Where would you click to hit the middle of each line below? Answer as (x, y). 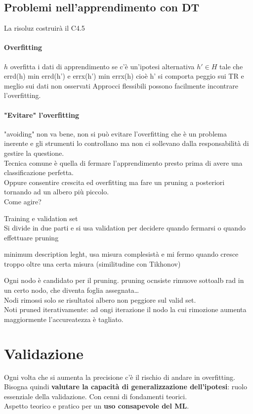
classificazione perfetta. (39, 172)
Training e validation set (41, 218)
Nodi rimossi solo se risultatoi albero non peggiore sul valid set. (100, 299)
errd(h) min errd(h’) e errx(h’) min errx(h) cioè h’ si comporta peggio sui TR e (124, 76)
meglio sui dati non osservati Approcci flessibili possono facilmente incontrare (121, 85)
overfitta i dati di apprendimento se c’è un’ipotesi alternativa (102, 66)
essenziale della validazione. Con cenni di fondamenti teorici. (96, 396)
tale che (231, 66)
